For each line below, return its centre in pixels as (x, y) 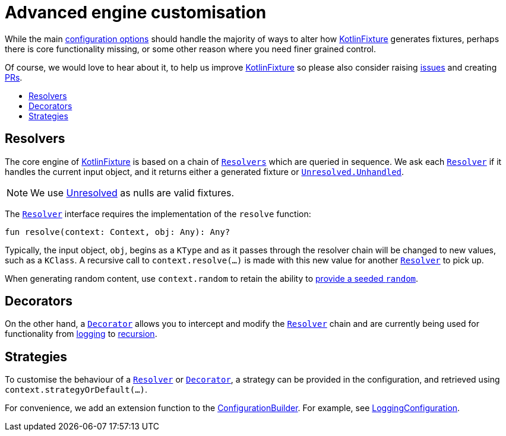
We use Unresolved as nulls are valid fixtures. (132, 192)
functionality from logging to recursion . (81, 334)
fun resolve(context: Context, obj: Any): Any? (118, 232)
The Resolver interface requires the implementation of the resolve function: (158, 214)
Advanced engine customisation (136, 12)
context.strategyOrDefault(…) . (76, 390)
